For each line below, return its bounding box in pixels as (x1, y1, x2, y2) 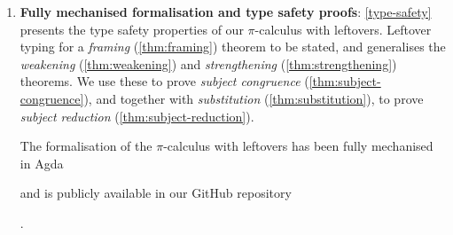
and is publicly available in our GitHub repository (20, 184, 292, 202)
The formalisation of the (20, 137, 152, 155)
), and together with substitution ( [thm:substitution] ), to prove (83, 89, 424, 107)
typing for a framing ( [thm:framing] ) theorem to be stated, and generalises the (20, 37, 446, 56)
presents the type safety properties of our (20, 20, 244, 38)
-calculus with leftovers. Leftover (254, 20, 432, 38)
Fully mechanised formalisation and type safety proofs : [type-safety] (20, 3, 432, 20)
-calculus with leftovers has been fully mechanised (163, 137, 433, 155)
